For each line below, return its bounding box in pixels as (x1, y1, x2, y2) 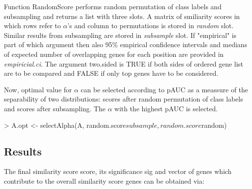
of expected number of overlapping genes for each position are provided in (4, 49, 224, 59)
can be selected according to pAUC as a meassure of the (81, 84, 248, 94)
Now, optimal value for (4, 84, 72, 94)
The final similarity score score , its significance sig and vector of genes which (4, 166, 232, 176)
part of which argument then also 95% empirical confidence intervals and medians (4, 39, 247, 50)
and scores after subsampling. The (4, 103, 106, 113)
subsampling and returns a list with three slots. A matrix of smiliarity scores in (4, 11, 240, 21)
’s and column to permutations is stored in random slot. (67, 20, 234, 31)
